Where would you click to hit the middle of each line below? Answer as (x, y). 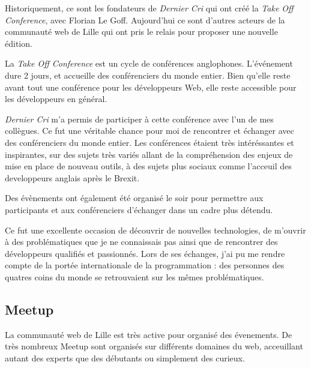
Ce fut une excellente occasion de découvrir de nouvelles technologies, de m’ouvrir (155, 230)
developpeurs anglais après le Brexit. (72, 177)
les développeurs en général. (56, 99)
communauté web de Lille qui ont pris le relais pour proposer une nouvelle (141, 32)
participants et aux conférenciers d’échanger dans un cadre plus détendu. (139, 209)
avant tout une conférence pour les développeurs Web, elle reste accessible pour (151, 87)
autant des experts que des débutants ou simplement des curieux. (125, 357)
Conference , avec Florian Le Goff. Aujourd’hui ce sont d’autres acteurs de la (145, 20)
